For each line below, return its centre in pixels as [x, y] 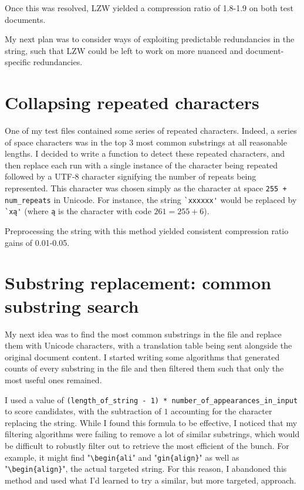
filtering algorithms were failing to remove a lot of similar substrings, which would [152, 434]
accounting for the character [222, 411]
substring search [72, 305]
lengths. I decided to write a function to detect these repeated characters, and [145, 153]
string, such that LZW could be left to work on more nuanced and [124, 50]
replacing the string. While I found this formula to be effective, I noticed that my [151, 422]
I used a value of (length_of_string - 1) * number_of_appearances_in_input [151, 399]
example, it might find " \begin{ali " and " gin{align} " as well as [122, 457]
